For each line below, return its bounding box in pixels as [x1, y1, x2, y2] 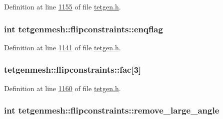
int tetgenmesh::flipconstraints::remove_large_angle [4, 104, 219, 117]
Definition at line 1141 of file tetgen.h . [4, 42, 121, 52]
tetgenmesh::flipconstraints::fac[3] [4, 63, 141, 76]
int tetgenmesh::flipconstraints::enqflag [4, 22, 163, 35]
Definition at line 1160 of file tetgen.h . [4, 83, 121, 93]
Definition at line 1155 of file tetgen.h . [4, 1, 121, 11]
